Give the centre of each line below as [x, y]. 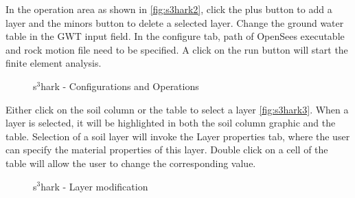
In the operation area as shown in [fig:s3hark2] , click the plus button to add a [169, 9]
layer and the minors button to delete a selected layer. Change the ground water [175, 22]
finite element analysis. [54, 63]
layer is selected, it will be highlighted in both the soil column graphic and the [171, 123]
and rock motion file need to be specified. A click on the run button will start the [177, 49]
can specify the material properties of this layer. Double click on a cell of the [167, 150]
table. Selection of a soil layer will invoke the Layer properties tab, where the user [178, 136]
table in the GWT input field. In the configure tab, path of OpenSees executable [175, 36]
